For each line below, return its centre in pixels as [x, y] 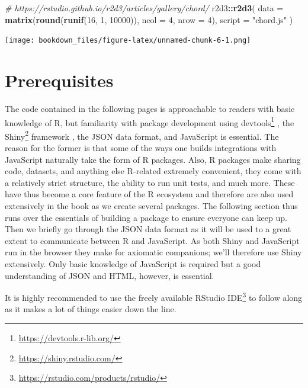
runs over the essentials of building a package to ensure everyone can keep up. [146, 217]
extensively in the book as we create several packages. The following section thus [151, 206]
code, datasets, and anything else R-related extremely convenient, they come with [153, 171]
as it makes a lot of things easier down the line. [91, 309]
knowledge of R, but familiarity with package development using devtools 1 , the [150, 121]
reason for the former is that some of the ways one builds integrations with [141, 148]
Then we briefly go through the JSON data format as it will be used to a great [148, 229]
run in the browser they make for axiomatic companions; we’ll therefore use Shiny [153, 252]
